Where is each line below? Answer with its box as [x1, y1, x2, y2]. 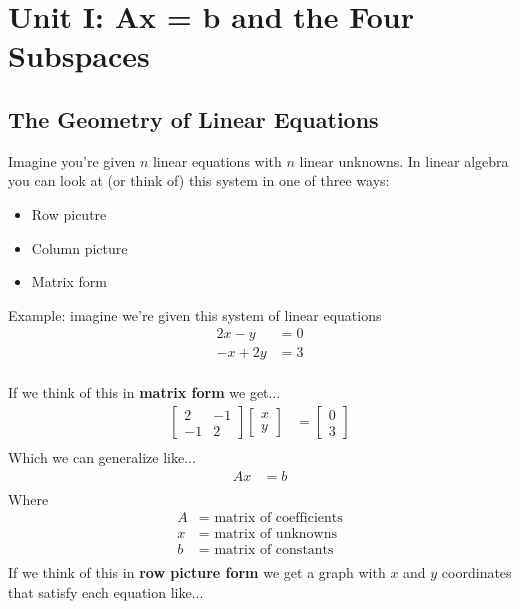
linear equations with [152, 150, 282, 171]
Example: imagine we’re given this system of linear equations [8, 304, 382, 325]
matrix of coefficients [214, 511, 343, 526]
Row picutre [31, 203, 107, 224]
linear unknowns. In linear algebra [299, 150, 509, 171]
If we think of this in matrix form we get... [8, 382, 281, 403]
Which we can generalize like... [8, 447, 196, 468]
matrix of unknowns [214, 527, 338, 542]
